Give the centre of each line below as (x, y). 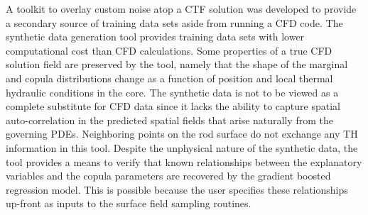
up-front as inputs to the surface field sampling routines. (129, 203)
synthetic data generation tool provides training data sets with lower (155, 37)
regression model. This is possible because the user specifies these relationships (177, 189)
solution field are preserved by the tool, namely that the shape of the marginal (177, 64)
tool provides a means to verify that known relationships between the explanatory (184, 161)
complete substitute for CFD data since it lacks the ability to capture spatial (173, 106)
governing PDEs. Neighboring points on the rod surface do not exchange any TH (182, 134)
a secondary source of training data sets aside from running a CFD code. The (174, 22)
